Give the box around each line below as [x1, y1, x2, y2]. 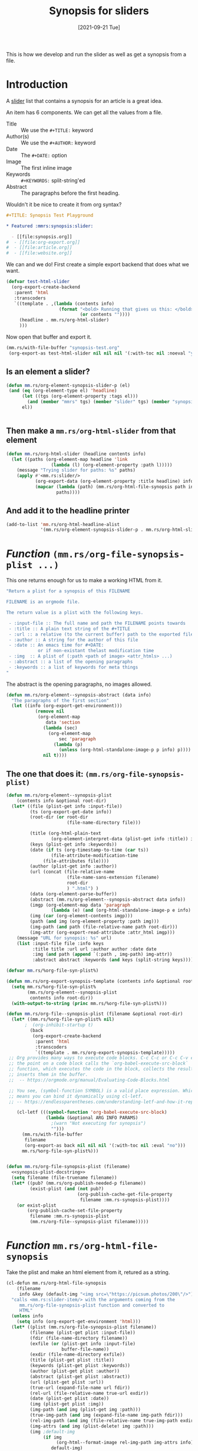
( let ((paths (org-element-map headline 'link [11, 456, 128, 462]
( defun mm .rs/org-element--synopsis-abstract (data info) [6, 692, 151, 698]
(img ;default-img [29, 1429, 75, 1434]
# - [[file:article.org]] [6, 244, 72, 251]
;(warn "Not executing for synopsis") [51, 1120, 146, 1127]
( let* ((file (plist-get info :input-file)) [11, 803, 123, 809]
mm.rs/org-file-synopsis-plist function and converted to [19, 1302, 165, 1308]
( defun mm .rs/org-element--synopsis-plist [6, 792, 112, 798]
